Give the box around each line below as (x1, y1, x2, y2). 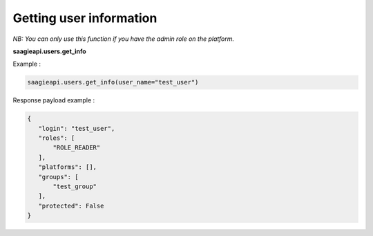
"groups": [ (38, 173, 79, 181)
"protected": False (38, 201, 104, 210)
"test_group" (52, 183, 97, 190)
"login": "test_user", (38, 125, 115, 132)
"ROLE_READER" (52, 144, 101, 152)
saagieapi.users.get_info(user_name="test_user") (27, 78, 199, 87)
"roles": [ (38, 134, 75, 142)
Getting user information (12, 10, 157, 26)
